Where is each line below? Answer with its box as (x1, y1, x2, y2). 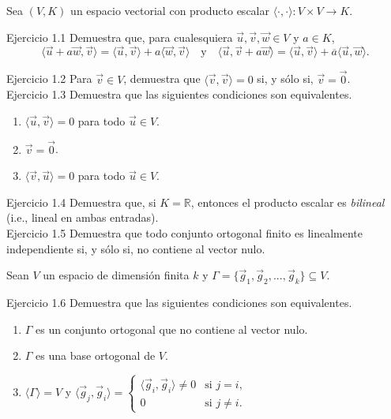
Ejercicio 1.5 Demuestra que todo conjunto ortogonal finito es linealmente (6, 225, 363, 241)
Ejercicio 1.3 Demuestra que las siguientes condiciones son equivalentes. (6, 86, 352, 103)
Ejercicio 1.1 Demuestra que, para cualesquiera (6, 28, 233, 45)
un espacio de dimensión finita (43, 267, 190, 283)
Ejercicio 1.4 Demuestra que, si (6, 193, 156, 210)
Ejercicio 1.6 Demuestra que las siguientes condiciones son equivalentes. (6, 294, 352, 310)
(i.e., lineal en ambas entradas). (6, 209, 159, 226)
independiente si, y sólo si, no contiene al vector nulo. (6, 240, 265, 256)
